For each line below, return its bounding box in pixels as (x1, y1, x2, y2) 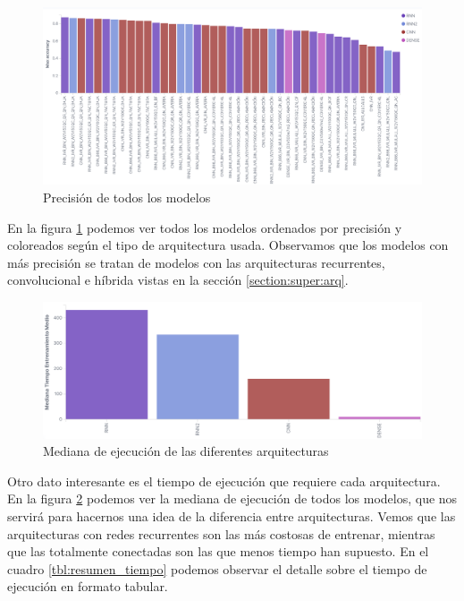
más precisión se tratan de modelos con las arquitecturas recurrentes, (7, 253, 385, 271)
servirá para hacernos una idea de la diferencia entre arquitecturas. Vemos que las (7, 507, 456, 526)
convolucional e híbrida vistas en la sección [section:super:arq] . (7, 270, 349, 289)
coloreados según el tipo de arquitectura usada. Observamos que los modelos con (7, 236, 449, 254)
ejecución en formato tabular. (7, 577, 168, 596)
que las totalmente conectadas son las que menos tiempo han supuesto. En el (7, 542, 429, 561)
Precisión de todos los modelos (43, 187, 211, 206)
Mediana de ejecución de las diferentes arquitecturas (43, 442, 329, 460)
